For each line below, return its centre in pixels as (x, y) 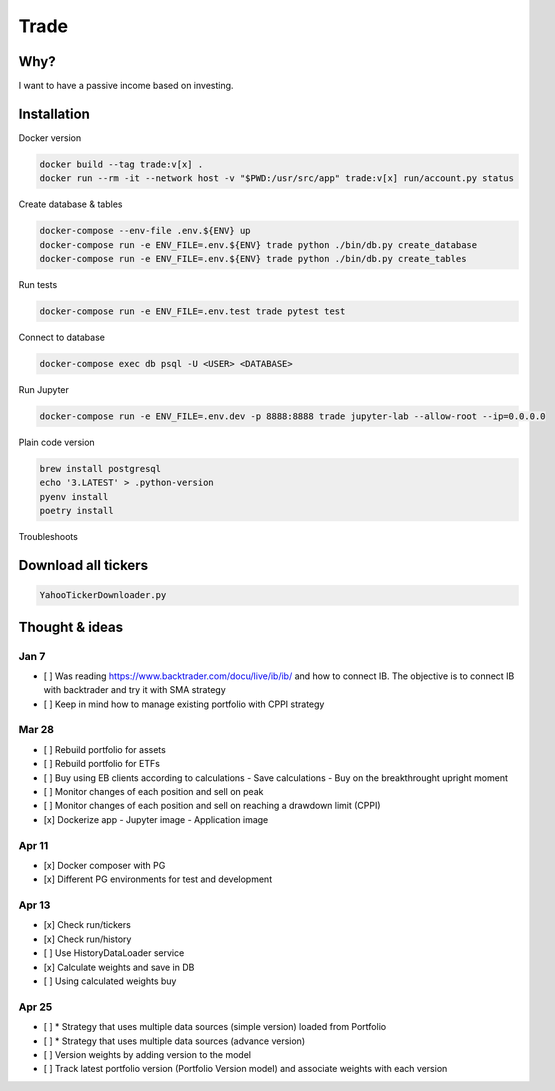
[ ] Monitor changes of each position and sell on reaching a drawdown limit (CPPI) (212, 806)
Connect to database (61, 337)
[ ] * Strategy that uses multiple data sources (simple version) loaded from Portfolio (215, 1027)
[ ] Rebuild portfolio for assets (105, 749)
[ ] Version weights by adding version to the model (147, 1054)
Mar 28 (36, 730)
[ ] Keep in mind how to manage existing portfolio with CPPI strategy (184, 704)
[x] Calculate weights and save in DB (119, 967)
